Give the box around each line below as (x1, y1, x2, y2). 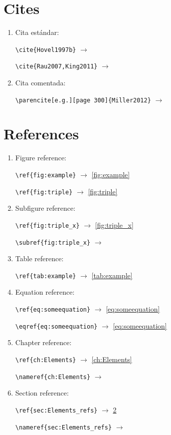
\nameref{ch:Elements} (15, 373, 91, 381)
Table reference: (15, 253, 64, 264)
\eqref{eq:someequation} (15, 323, 98, 330)
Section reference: (15, 388, 69, 398)
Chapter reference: (15, 337, 72, 348)
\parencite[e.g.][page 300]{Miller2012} (15, 96, 151, 104)
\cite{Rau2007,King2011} (15, 63, 98, 70)
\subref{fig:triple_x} (15, 239, 91, 246)
